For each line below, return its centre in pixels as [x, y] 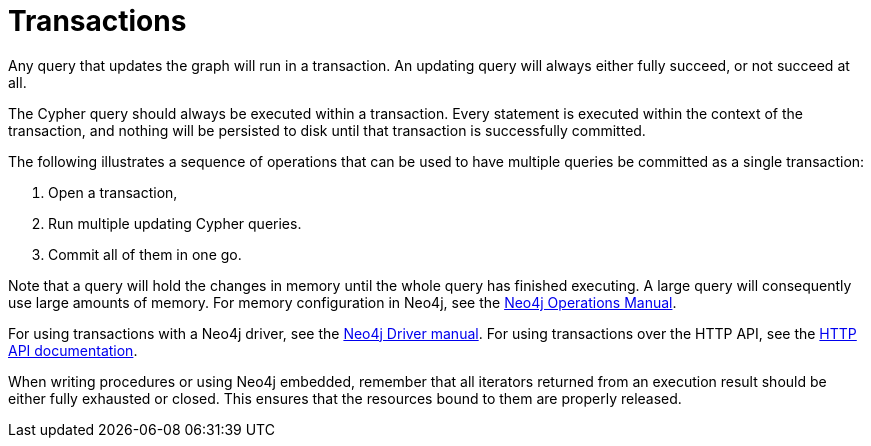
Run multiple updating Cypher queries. [175, 223]
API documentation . [73, 350]
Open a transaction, [113, 192]
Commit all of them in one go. [145, 254]
